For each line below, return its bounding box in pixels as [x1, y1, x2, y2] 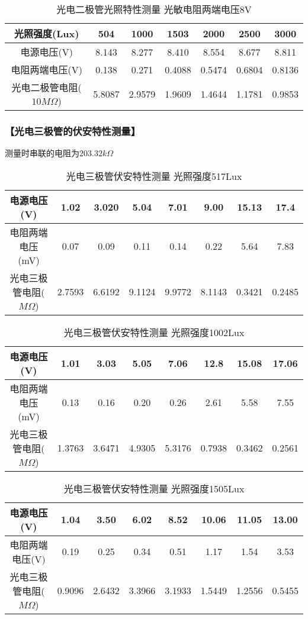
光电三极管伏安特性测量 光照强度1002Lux [63, 325, 245, 339]
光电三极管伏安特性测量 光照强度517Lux [66, 169, 242, 183]
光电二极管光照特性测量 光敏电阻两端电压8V [56, 2, 252, 16]
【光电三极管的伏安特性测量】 [5, 123, 141, 138]
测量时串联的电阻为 [5, 147, 79, 159]
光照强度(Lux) [14, 27, 79, 40]
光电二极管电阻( [11, 80, 82, 94]
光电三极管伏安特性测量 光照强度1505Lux [63, 481, 245, 495]
